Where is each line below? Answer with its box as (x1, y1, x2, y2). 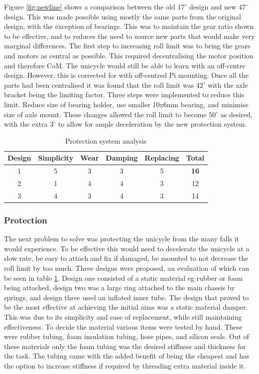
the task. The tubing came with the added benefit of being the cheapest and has (4, 351, 250, 361)
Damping (106, 153, 138, 163)
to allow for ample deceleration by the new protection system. (58, 119, 247, 129)
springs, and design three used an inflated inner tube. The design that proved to (4, 292, 249, 302)
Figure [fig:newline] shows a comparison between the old (4, 1, 175, 11)
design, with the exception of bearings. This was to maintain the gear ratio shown (4, 21, 254, 31)
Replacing (144, 153, 179, 163)
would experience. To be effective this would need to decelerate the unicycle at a (4, 243, 250, 253)
